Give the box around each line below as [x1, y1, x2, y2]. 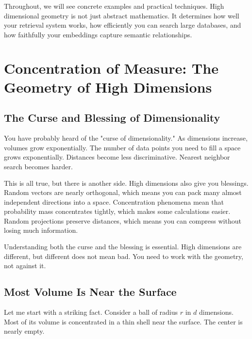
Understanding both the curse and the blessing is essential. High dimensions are [4, 242, 242, 252]
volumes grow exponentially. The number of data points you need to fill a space [4, 142, 241, 152]
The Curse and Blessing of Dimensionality [4, 110, 220, 125]
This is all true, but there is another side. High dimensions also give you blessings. [4, 178, 249, 188]
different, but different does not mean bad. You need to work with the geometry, [4, 251, 243, 261]
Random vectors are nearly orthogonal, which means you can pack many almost [4, 187, 242, 197]
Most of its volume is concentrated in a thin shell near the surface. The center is [4, 316, 243, 326]
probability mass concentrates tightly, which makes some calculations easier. [4, 206, 231, 216]
